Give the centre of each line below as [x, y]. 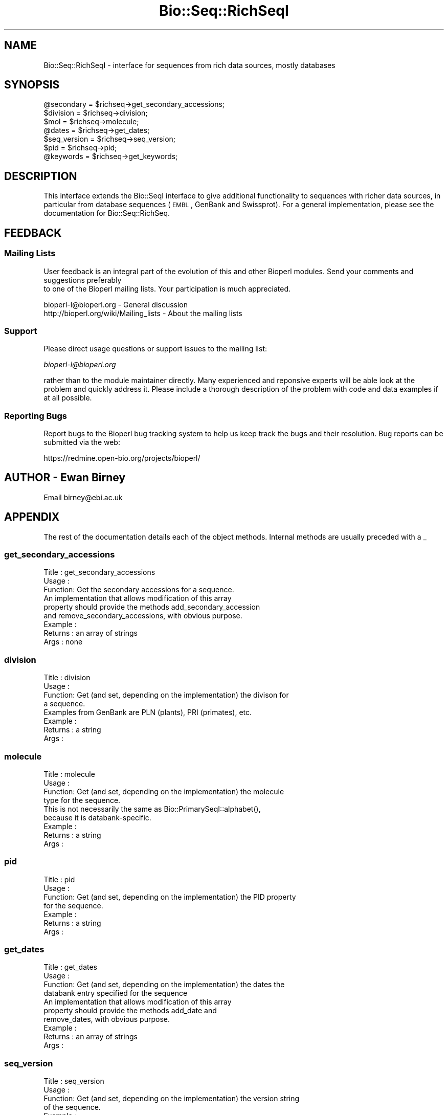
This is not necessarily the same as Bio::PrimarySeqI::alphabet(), [152, 809]
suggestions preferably [83, 280]
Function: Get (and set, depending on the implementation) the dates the [164, 985]
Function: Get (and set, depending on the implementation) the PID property [170, 897]
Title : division [67, 678]
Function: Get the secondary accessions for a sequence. [139, 590]
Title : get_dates [71, 967]
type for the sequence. [82, 800]
